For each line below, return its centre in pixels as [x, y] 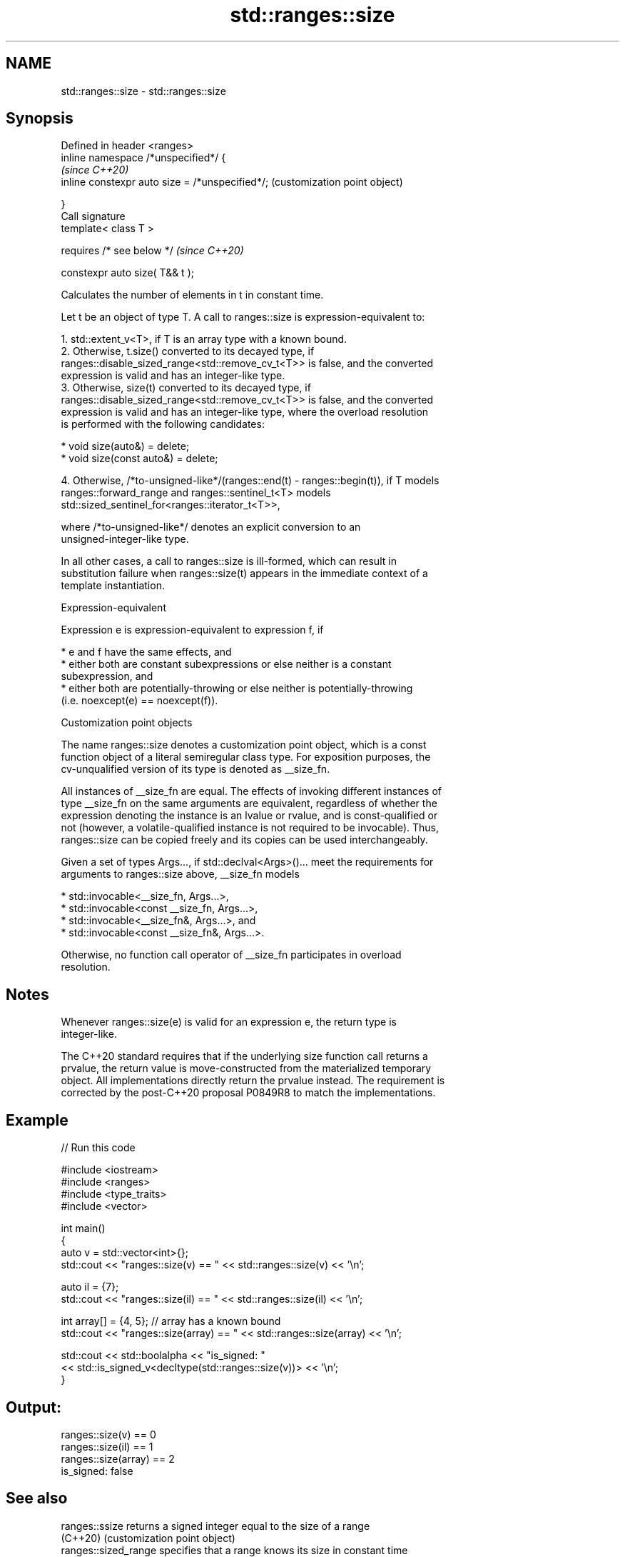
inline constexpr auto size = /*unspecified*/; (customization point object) [232, 182]
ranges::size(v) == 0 [108, 1434]
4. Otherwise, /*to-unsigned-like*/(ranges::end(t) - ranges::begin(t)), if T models [250, 481]
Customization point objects [127, 723]
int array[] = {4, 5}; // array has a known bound [171, 1321]
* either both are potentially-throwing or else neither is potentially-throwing [237, 689]
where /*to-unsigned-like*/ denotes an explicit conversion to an [211, 527]
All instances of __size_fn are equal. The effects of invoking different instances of [251, 791]
